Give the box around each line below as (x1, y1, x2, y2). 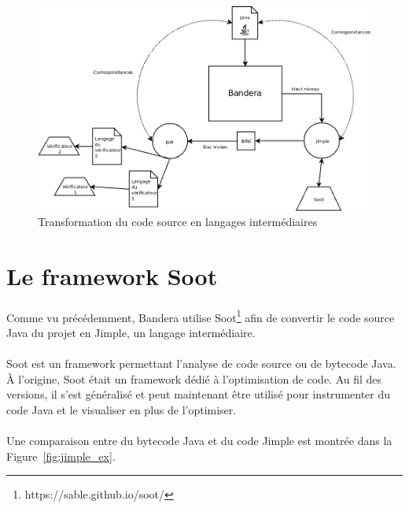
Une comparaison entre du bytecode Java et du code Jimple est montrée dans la (6, 432, 392, 449)
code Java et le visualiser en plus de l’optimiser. (6, 401, 237, 417)
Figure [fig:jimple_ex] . (6, 447, 116, 464)
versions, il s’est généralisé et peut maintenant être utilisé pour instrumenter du (6, 386, 391, 402)
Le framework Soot (6, 259, 218, 291)
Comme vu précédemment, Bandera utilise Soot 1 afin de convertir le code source (6, 306, 395, 325)
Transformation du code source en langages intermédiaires (38, 213, 318, 230)
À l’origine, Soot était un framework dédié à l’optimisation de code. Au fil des (6, 370, 382, 387)
